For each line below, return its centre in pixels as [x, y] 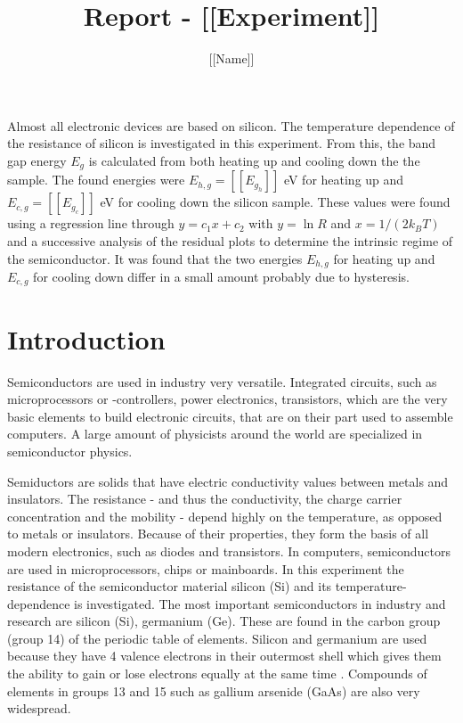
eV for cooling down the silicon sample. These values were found [275, 202]
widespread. [39, 708]
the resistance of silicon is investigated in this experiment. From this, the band [222, 143]
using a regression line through [91, 223]
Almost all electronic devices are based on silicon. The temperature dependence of [231, 125]
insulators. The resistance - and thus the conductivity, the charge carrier [205, 499]
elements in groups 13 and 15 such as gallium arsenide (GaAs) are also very [214, 690]
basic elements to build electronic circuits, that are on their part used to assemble [230, 416]
